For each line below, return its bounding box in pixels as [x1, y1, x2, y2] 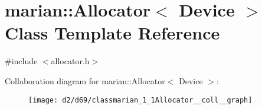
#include [5, 55, 38, 67]
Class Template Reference [5, 21, 220, 45]
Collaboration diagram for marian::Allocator [5, 74, 165, 87]
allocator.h [51, 55, 90, 67]
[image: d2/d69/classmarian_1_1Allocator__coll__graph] [28, 95, 253, 104]
